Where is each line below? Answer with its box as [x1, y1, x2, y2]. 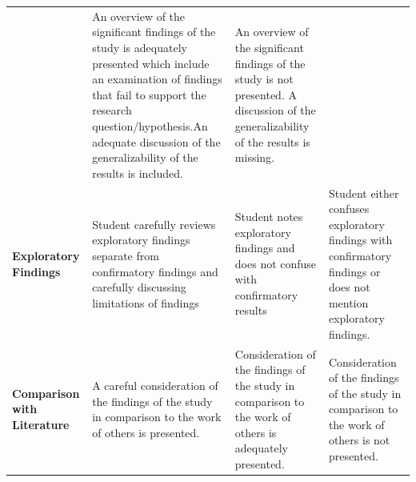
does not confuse [234, 255, 317, 271]
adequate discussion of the [92, 133, 221, 150]
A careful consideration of [92, 376, 218, 393]
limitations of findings [92, 294, 199, 311]
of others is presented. [92, 424, 200, 440]
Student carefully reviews [92, 215, 216, 232]
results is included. [92, 164, 183, 181]
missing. [234, 149, 274, 166]
